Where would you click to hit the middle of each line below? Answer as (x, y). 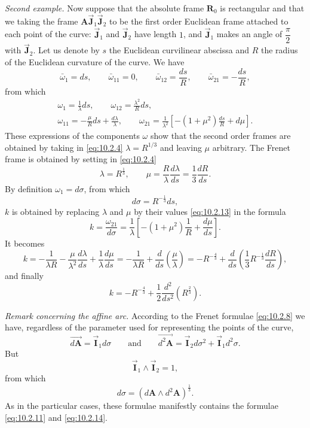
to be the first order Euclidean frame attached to (199, 21)
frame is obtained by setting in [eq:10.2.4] (81, 159)
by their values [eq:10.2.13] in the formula (210, 211)
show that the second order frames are (220, 136)
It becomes (25, 243)
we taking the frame (42, 21)
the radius (279, 50)
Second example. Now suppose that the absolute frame (105, 8)
